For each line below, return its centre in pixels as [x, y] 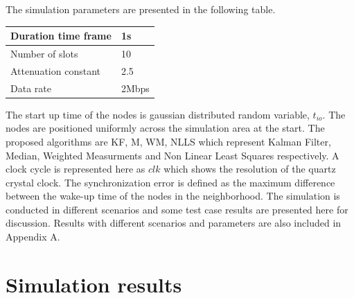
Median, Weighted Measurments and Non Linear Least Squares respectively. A [172, 155]
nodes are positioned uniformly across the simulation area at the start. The [165, 128]
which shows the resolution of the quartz [250, 169]
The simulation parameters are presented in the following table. [141, 9]
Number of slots [44, 53]
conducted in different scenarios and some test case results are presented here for [177, 209]
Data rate [31, 88]
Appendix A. [33, 237]
